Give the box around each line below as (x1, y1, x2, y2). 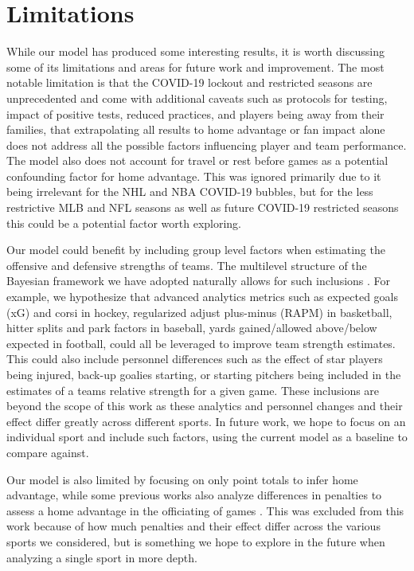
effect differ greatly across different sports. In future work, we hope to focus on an (6, 413, 406, 429)
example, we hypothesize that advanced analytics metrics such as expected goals (6, 288, 398, 305)
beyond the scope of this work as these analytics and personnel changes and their (6, 397, 403, 414)
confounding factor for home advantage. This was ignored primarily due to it (6, 167, 381, 184)
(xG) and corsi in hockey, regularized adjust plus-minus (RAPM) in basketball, (6, 303, 393, 320)
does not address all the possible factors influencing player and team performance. (6, 136, 407, 153)
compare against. (6, 444, 89, 460)
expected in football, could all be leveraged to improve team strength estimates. (6, 334, 396, 351)
